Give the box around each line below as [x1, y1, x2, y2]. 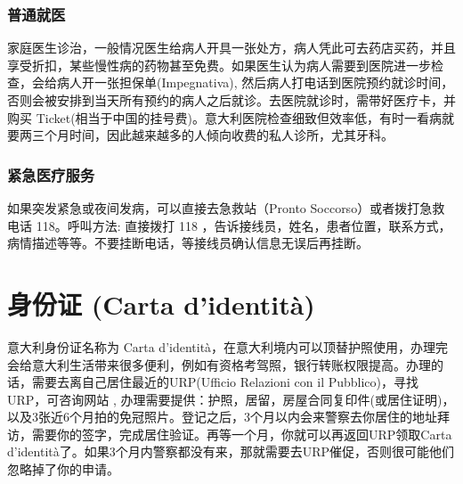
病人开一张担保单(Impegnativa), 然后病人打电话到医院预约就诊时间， [56, 73, 454, 92]
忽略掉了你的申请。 [7, 460, 119, 479]
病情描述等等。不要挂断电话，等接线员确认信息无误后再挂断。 [7, 234, 369, 252]
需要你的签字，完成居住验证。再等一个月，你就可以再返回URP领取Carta [31, 424, 452, 443]
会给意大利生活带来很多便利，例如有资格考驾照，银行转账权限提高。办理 [7, 355, 431, 373]
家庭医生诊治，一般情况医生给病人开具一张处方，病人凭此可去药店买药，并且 [7, 38, 456, 57]
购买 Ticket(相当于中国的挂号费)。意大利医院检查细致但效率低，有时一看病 [7, 108, 443, 127]
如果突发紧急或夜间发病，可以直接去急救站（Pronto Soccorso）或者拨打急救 [7, 199, 445, 217]
